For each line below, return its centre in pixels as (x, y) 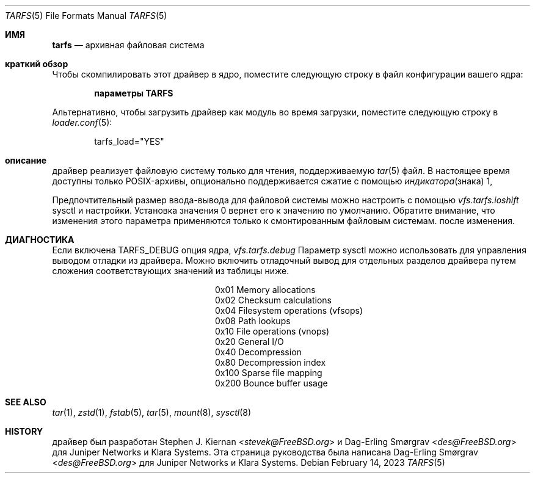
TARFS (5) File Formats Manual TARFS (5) (86, 16)
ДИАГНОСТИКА (40, 240)
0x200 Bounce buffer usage (271, 383)
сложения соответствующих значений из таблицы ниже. (171, 271)
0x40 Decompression (258, 352)
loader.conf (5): (82, 122)
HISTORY (24, 431)
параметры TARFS (134, 93)
